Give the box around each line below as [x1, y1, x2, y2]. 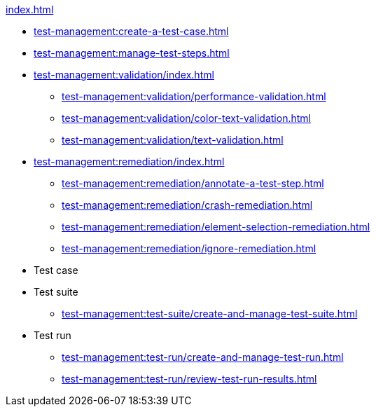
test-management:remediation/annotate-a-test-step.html [62, 177, 324, 189]
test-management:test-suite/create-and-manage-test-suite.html [62, 308, 358, 320]
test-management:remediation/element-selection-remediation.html [62, 221, 370, 233]
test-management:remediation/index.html [34, 156, 225, 167]
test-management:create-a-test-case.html [34, 25, 229, 37]
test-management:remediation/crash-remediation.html [62, 199, 313, 211]
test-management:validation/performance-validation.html [62, 90, 326, 102]
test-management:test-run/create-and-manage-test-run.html [62, 351, 344, 363]
